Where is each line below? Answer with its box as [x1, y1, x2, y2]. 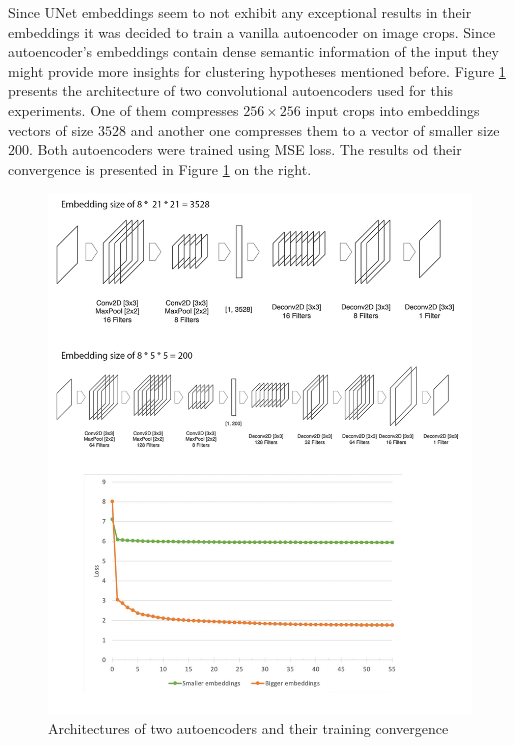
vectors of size [8, 119, 94, 140]
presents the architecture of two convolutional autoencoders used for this [8, 80, 454, 101]
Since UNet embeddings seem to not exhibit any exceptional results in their [8, 2, 472, 22]
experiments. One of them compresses [8, 99, 239, 120]
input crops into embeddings [305, 99, 480, 120]
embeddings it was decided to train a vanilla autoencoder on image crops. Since [8, 21, 496, 42]
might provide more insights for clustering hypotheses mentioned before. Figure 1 [8, 60, 506, 81]
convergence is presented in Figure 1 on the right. [8, 158, 312, 179]
